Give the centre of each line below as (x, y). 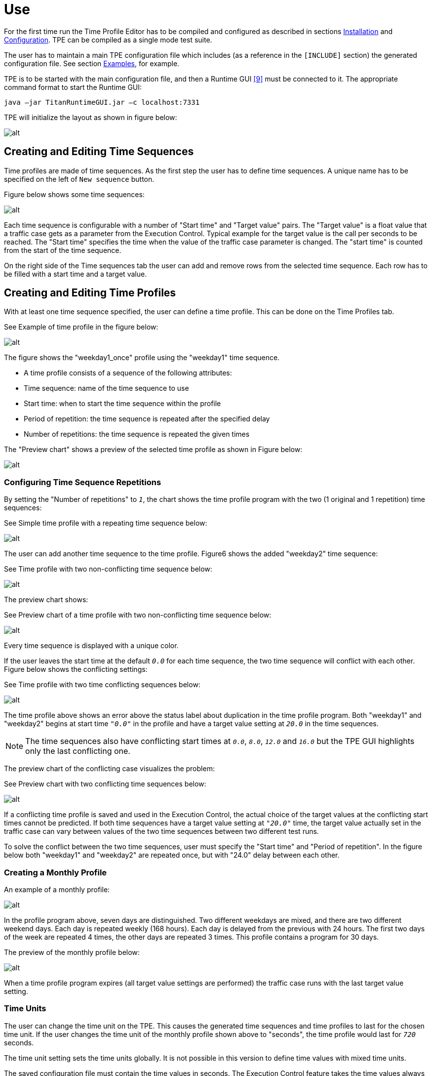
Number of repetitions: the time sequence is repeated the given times (137, 434)
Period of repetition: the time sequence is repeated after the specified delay (147, 419)
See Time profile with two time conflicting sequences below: (102, 685)
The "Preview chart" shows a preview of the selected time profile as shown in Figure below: (153, 450)
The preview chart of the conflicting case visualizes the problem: (109, 769)
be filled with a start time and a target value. (76, 274)
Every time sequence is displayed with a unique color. (91, 646)
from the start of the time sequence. (63, 250)
